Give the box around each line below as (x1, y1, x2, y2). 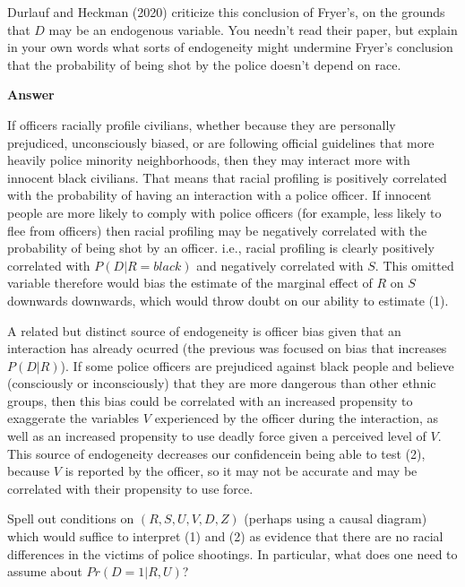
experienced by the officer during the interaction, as (154, 409, 439, 427)
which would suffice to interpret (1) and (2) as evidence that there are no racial (7, 527, 443, 546)
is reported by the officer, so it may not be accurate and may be (65, 462, 418, 480)
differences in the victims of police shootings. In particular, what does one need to (7, 544, 458, 563)
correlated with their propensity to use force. (7, 479, 254, 497)
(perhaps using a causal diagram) (244, 509, 427, 528)
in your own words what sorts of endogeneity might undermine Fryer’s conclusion (7, 38, 453, 56)
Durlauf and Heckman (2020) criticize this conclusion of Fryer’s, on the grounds (7, 3, 445, 21)
